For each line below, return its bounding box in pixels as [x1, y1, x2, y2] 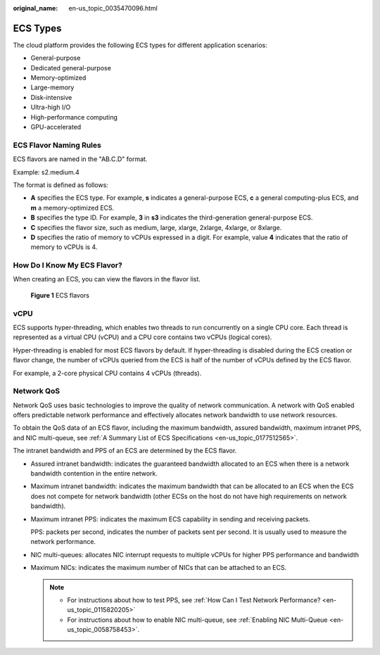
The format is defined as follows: [13, 180, 108, 189]
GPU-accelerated [30, 123, 82, 132]
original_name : [13, 4, 58, 12]
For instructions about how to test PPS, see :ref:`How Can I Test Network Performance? [67, 595, 321, 604]
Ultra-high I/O [30, 103, 71, 112]
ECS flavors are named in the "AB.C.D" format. [13, 155, 148, 163]
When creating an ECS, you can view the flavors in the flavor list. [13, 275, 201, 284]
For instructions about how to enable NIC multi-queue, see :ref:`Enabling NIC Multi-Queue [67, 616, 328, 624]
